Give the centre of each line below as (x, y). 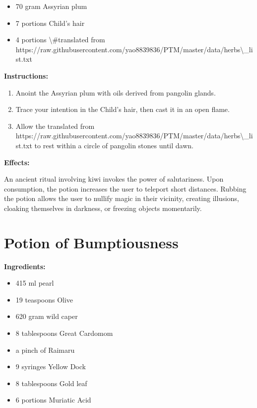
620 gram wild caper (47, 316)
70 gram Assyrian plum (51, 6)
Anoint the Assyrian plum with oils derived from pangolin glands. (116, 92)
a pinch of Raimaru (45, 350)
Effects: (17, 162)
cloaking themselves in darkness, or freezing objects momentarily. (103, 208)
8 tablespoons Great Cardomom (64, 333)
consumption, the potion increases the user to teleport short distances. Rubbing (125, 188)
